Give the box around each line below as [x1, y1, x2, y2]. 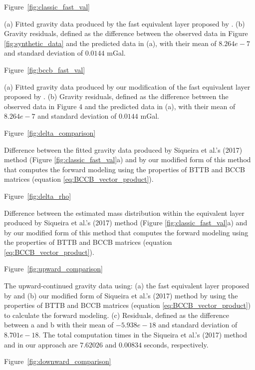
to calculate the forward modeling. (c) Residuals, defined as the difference [4, 309, 229, 320]
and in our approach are [4, 339, 78, 349]
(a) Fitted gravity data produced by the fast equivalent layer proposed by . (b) [4, 18, 245, 29]
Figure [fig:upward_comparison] [4, 263, 103, 274]
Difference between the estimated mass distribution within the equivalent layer [4, 207, 245, 218]
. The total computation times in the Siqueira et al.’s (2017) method [38, 329, 248, 340]
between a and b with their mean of [4, 319, 114, 330]
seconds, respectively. [144, 339, 209, 349]
